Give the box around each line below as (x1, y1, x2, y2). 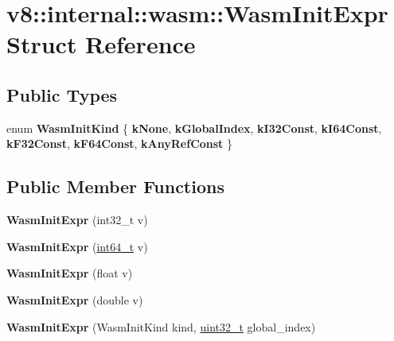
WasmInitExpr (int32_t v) (6, 211, 148, 228)
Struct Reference (6, 28, 196, 60)
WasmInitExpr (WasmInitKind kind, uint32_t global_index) (6, 318, 316, 335)
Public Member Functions (6, 174, 224, 199)
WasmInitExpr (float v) (6, 265, 133, 281)
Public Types (6, 82, 118, 107)
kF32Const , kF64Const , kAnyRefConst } (6, 135, 233, 152)
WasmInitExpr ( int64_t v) (6, 238, 148, 254)
